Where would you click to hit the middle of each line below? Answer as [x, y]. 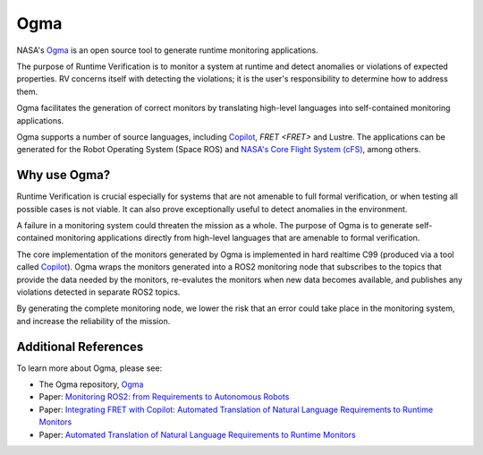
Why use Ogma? [64, 175]
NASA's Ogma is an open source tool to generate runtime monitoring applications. [167, 50]
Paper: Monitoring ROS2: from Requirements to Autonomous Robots [164, 397]
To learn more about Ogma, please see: [89, 368]
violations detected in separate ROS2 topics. [98, 292]
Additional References [80, 346]
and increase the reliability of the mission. [93, 321]
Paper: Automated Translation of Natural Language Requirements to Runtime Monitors [198, 434]
